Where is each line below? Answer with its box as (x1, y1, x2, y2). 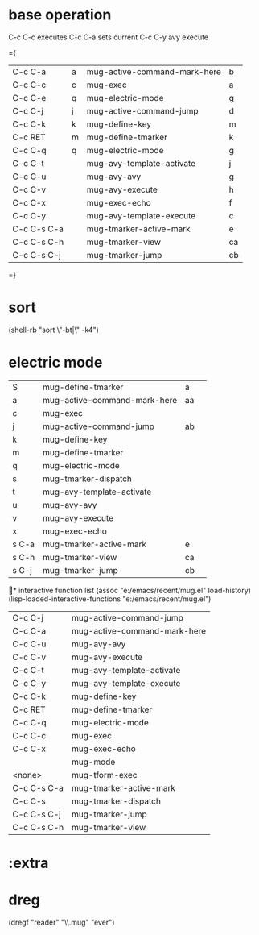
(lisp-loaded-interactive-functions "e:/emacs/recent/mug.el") (8, 594, 212, 604)
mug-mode (71, 756, 116, 767)
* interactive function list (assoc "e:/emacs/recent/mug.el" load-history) (13, 585, 252, 595)
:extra (8, 854, 49, 872)
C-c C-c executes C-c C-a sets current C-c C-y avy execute (8, 32, 209, 42)
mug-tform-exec (71, 769, 138, 780)
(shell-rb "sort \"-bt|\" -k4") (8, 325, 99, 335)
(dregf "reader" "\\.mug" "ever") (8, 917, 115, 927)
